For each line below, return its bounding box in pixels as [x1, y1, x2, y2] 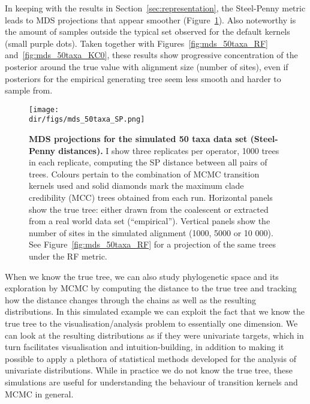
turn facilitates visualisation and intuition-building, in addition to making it [5, 340, 284, 353]
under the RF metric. [29, 250, 107, 262]
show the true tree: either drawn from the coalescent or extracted [29, 203, 269, 215]
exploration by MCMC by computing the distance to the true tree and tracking [5, 282, 297, 294]
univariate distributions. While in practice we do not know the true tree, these [5, 364, 293, 376]
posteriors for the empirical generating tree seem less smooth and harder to [5, 72, 281, 85]
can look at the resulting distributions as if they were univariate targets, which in [5, 328, 304, 341]
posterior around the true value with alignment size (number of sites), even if [5, 60, 288, 73]
